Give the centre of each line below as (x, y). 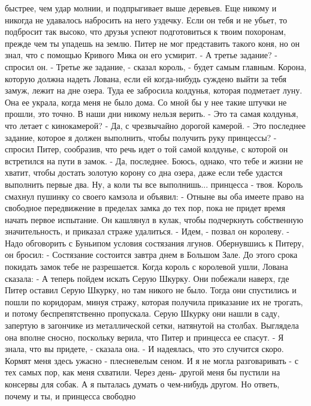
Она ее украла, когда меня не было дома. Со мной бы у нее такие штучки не (146, 102)
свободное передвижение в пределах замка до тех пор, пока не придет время (145, 208)
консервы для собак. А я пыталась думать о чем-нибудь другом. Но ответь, (142, 384)
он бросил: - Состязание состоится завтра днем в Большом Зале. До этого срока (151, 255)
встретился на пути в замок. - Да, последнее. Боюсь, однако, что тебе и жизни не (154, 160)
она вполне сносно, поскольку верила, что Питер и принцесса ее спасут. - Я (144, 337)
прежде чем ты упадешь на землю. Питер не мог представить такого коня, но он (152, 43)
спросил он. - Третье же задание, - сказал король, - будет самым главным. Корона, (156, 66)
